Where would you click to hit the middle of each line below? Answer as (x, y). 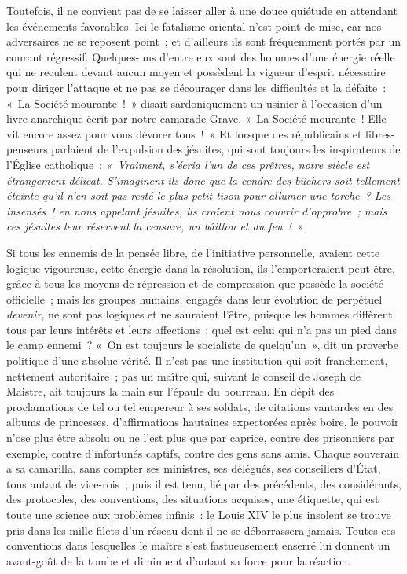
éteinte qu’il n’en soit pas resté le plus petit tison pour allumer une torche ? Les (199, 195)
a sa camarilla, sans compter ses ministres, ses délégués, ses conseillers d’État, (194, 468)
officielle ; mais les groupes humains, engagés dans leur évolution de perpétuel (194, 298)
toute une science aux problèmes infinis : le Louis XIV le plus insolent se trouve (199, 514)
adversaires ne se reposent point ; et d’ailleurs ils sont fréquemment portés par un (204, 41)
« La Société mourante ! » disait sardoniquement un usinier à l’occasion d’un (194, 103)
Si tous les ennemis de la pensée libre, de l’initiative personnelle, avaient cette (193, 252)
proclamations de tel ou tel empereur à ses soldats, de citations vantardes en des (200, 406)
